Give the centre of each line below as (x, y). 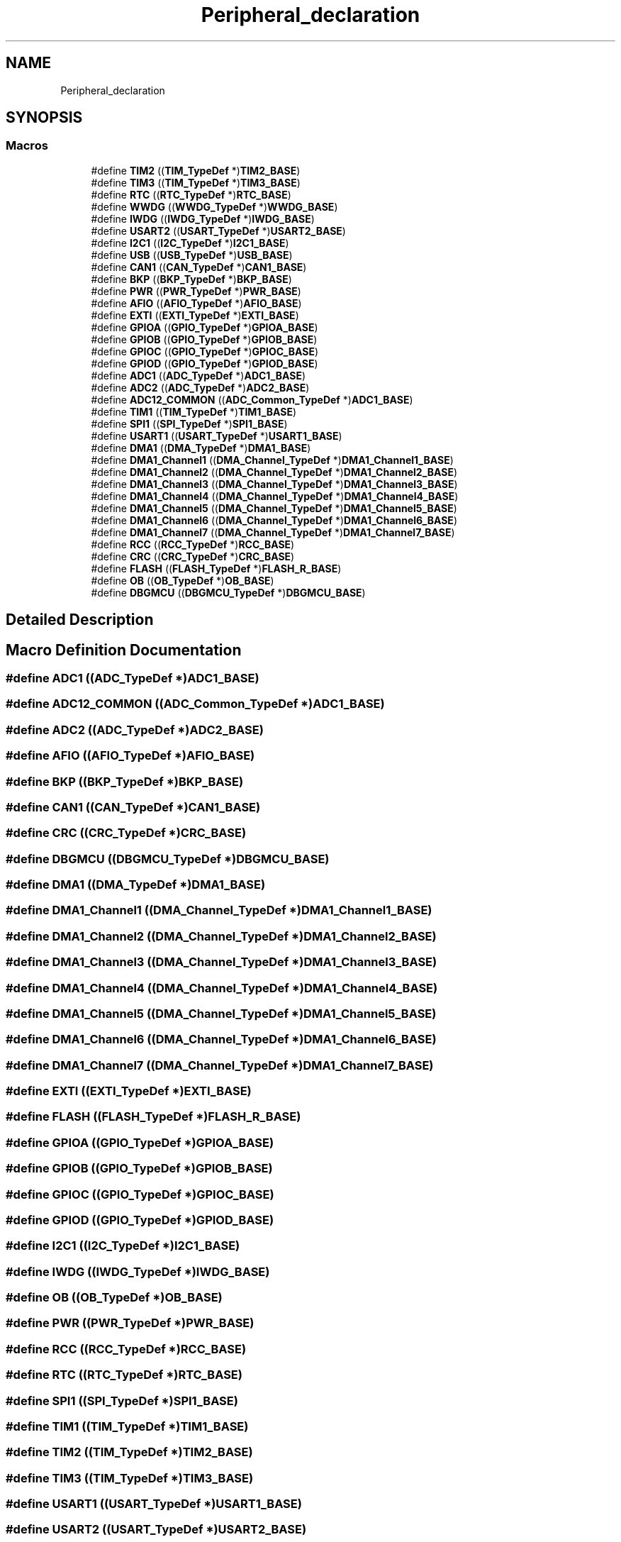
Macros (27, 146)
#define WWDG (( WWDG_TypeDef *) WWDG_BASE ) (214, 206)
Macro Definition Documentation (124, 650)
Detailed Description (80, 620)
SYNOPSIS (44, 118)
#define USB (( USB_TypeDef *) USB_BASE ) (192, 255)
